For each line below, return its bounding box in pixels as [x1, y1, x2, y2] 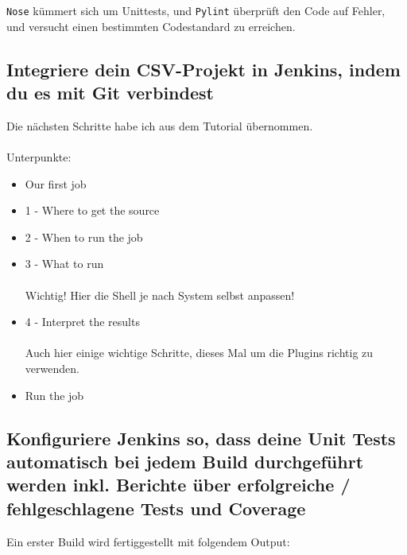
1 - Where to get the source [25, 202, 160, 219]
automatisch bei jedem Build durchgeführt [6, 448, 364, 473]
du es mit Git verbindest [6, 80, 214, 105]
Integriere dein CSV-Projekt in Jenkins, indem [6, 56, 401, 81]
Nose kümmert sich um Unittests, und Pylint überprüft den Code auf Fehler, [6, 2, 386, 18]
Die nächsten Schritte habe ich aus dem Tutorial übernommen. [6, 117, 313, 134]
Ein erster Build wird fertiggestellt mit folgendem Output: [6, 533, 290, 549]
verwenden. [25, 359, 79, 376]
